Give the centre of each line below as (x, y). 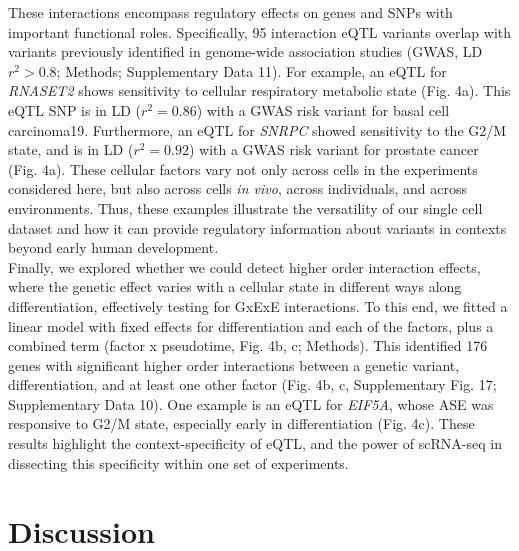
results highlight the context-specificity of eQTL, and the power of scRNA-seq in (255, 443)
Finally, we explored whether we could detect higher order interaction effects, (244, 266)
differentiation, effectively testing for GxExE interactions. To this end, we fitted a (258, 305)
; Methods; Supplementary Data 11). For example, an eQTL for (251, 70)
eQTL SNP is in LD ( (75, 109)
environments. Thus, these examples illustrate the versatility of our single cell (245, 207)
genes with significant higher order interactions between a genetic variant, (234, 364)
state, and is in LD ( (71, 149)
